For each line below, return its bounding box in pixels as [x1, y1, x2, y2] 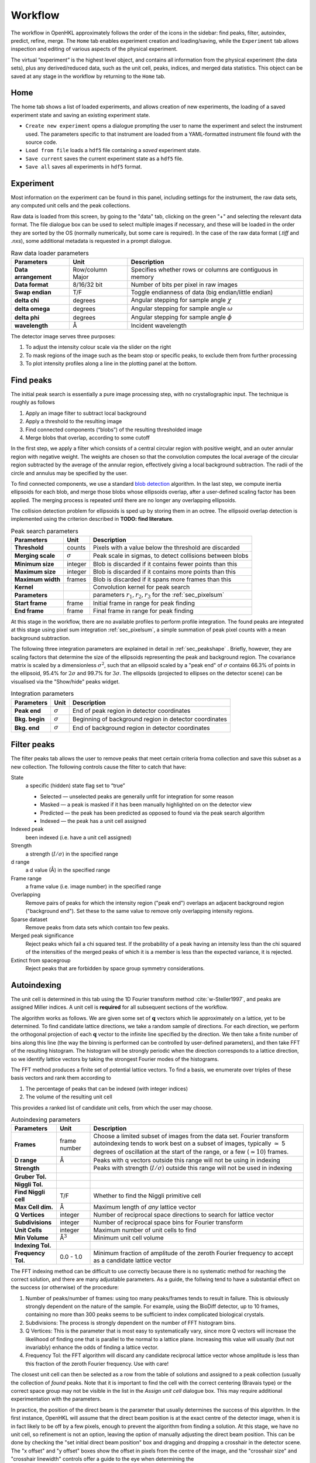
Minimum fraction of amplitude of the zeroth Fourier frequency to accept [93, 1249, 294, 1257]
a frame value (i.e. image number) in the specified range [25, 883, 162, 890]
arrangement [14, 273, 52, 281]
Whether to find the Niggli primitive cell [93, 1191, 201, 1200]
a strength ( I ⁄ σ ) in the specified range [25, 850, 118, 857]
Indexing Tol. [14, 1241, 51, 1249]
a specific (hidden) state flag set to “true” [25, 782, 125, 789]
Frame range [11, 875, 42, 882]
